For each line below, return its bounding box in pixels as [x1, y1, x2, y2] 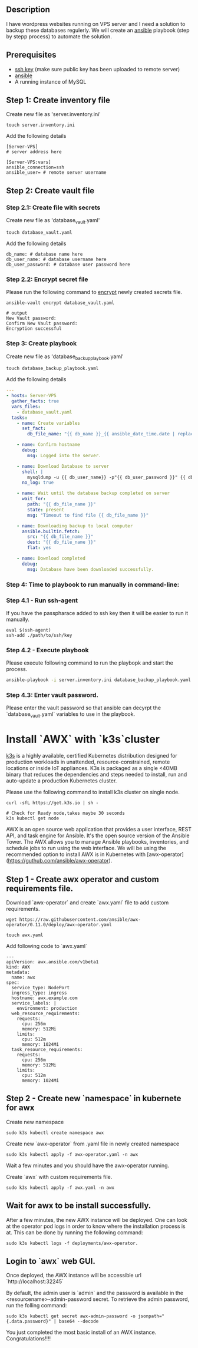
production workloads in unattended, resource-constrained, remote [6, 758, 170, 765]
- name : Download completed [16, 556, 85, 561]
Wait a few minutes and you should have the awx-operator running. [6, 1162, 170, 1169]
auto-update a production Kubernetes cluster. [6, 777, 117, 784]
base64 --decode [58, 1319, 99, 1324]
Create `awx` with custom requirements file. [6, 1173, 113, 1180]
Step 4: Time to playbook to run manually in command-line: [6, 580, 180, 589]
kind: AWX [6, 964, 31, 970]
